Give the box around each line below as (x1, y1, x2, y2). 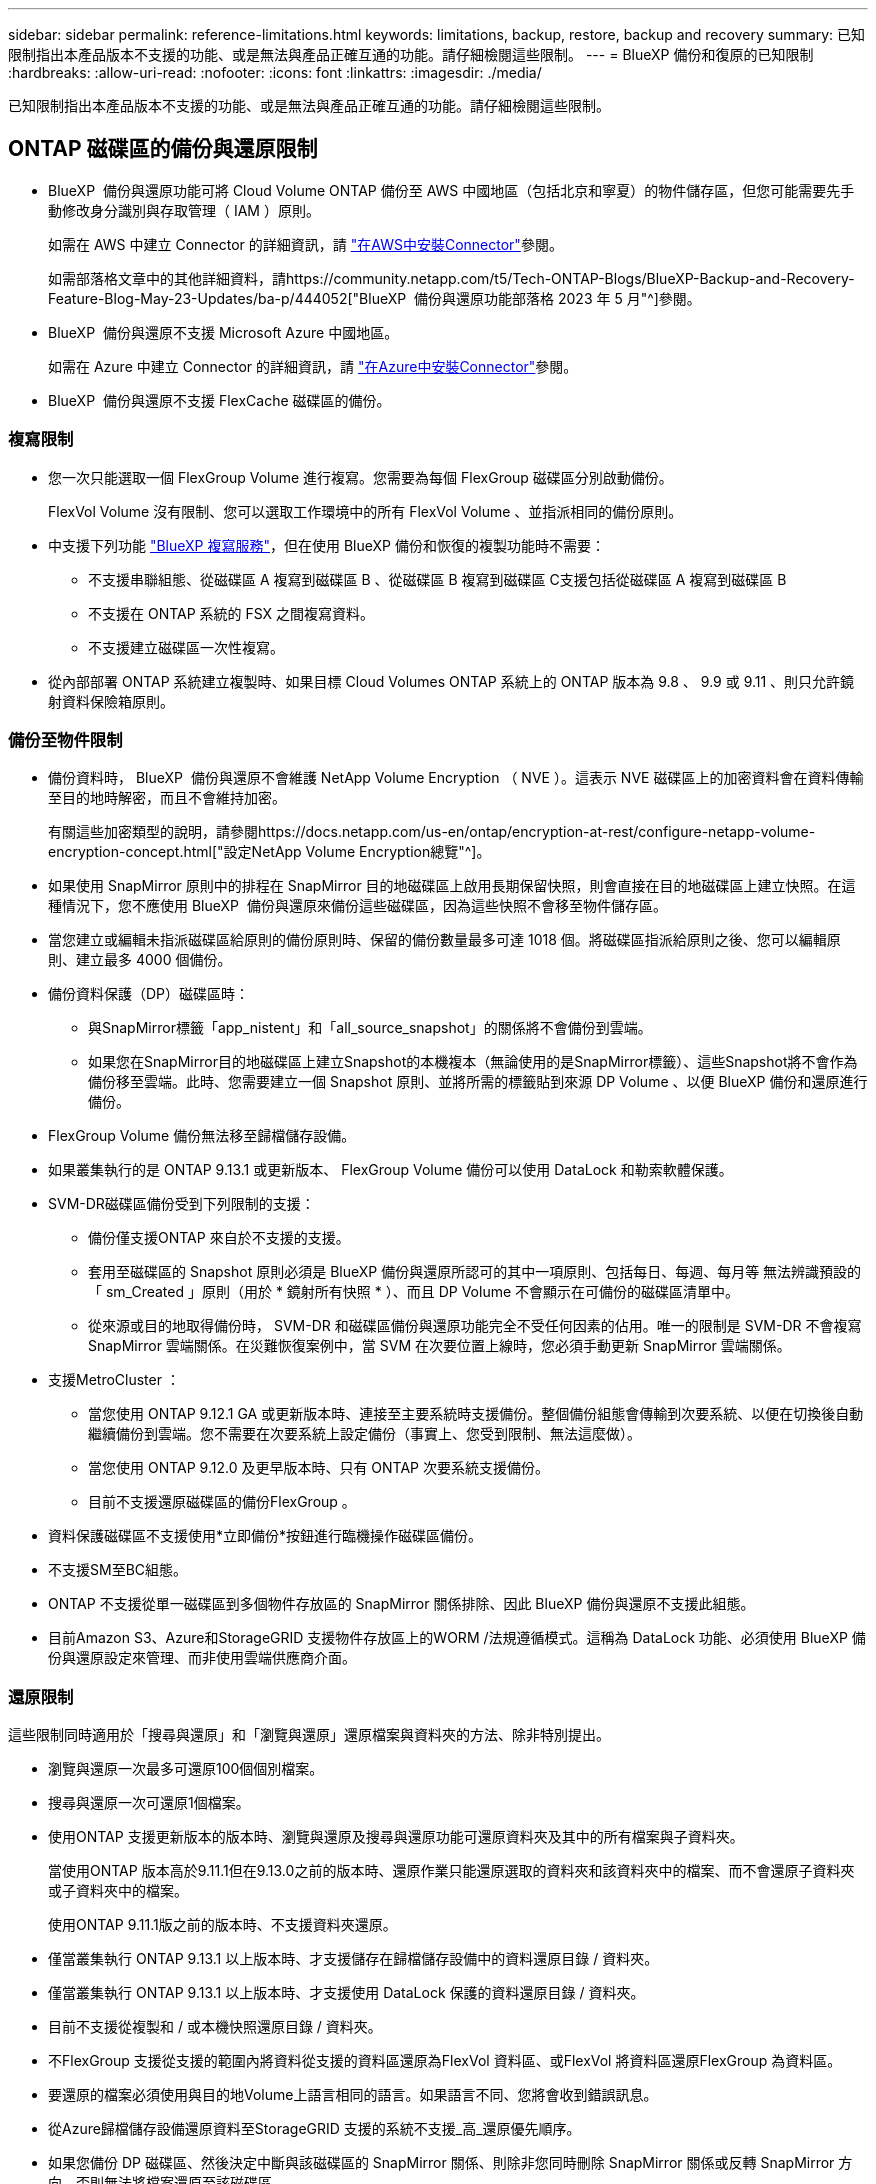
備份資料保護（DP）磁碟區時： (48, 985, 250, 1003)
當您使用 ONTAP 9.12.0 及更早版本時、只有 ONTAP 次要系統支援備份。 (88, 1459, 549, 1477)
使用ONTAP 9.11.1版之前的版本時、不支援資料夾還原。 (48, 1916, 397, 1934)
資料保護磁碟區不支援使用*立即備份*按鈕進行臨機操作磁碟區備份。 (48, 1527, 483, 1545)
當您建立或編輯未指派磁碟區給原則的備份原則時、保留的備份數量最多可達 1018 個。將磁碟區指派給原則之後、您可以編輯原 (48, 931, 841, 949)
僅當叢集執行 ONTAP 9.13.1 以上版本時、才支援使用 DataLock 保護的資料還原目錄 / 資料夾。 (48, 1984, 645, 2002)
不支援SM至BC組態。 (48, 1561, 188, 1579)
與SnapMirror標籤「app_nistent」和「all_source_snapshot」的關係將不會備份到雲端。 (88, 1019, 652, 1037)
